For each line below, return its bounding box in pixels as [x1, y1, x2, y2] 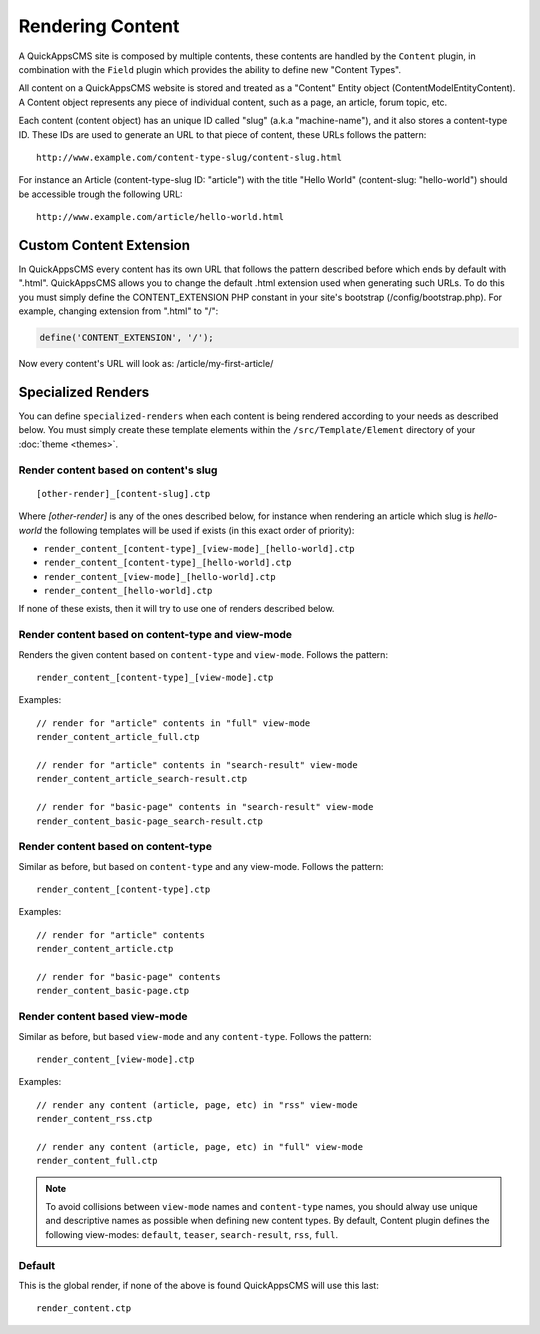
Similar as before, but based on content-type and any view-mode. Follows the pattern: [18, 860, 384, 872]
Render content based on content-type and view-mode [18, 628, 293, 642]
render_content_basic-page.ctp [36, 985, 190, 997]
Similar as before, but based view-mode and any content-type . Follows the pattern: [18, 1030, 372, 1042]
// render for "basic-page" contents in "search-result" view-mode [36, 801, 374, 813]
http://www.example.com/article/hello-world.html [36, 211, 285, 223]
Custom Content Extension [18, 236, 190, 254]
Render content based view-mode [18, 1010, 188, 1024]
